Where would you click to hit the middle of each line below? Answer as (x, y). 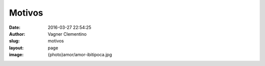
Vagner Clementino (67, 34)
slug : (14, 41)
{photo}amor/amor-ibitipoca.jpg (80, 55)
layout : (16, 48)
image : (16, 55)
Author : (17, 34)
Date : (15, 27)
